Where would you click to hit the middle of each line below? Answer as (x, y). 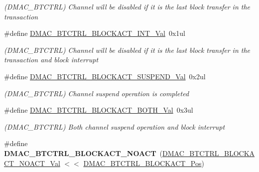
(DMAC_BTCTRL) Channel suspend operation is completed (97, 93)
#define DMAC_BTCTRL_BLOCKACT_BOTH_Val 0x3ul (99, 110)
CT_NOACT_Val (32, 163)
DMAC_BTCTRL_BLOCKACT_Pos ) (144, 163)
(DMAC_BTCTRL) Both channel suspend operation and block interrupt (115, 126)
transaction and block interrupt (51, 60)
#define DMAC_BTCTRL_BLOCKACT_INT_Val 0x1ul (95, 33)
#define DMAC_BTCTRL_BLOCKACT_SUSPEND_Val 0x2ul (105, 76)
